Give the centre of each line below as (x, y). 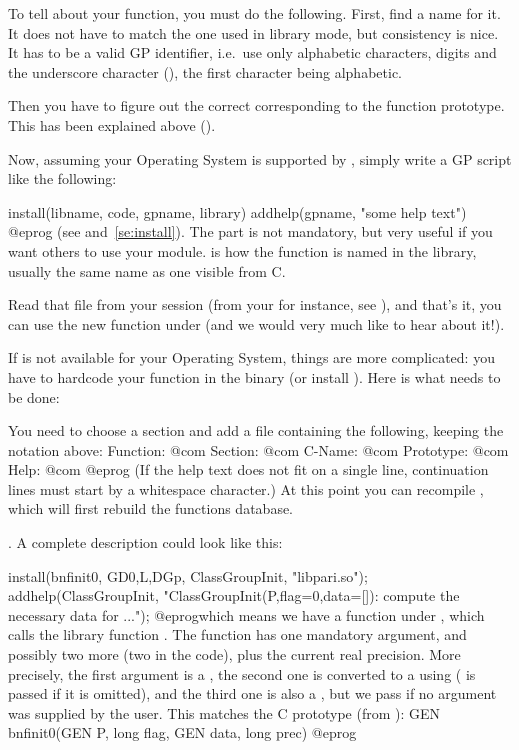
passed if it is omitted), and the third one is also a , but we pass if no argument (252, 693)
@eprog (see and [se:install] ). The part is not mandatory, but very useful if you (250, 231)
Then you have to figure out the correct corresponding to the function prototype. (256, 105)
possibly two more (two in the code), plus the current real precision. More (234, 654)
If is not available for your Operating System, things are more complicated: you (251, 357)
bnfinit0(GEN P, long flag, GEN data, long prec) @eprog (182, 732)
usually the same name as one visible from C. (147, 270)
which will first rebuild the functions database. (151, 508)
